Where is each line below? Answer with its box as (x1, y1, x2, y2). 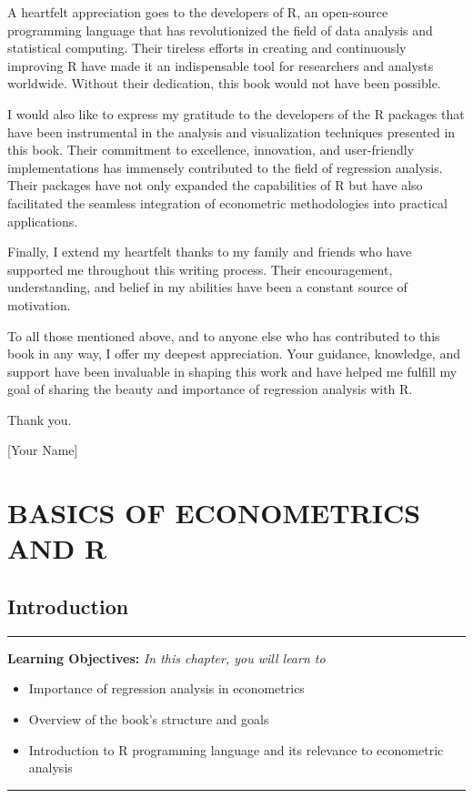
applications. (7, 211, 78, 230)
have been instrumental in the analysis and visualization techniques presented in (7, 122, 456, 141)
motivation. (7, 295, 71, 314)
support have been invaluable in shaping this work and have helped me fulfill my (7, 361, 458, 380)
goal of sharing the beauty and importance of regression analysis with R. (7, 379, 413, 399)
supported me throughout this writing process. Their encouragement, (7, 259, 393, 278)
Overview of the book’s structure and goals (28, 710, 269, 729)
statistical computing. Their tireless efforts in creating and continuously (7, 38, 407, 57)
